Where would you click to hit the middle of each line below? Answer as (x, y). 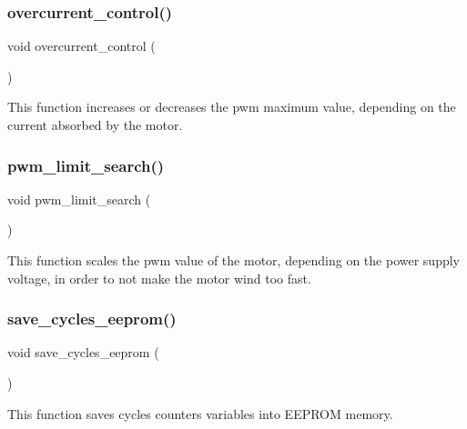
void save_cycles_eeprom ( (83, 352)
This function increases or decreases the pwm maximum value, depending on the (232, 107)
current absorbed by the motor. (95, 125)
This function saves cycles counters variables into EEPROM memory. (200, 413)
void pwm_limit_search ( (79, 199)
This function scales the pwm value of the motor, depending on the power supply (233, 260)
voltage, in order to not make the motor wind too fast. (159, 278)
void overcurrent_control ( (81, 46)
